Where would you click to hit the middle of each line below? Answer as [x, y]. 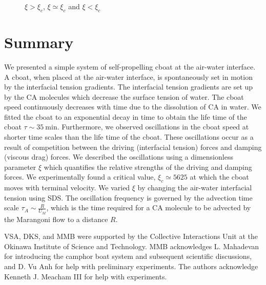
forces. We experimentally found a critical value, [80, 177]
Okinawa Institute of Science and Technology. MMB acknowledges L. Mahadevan [132, 246]
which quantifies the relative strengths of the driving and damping [148, 167]
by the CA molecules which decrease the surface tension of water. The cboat [124, 96]
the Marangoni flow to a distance [56, 219]
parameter [20, 167]
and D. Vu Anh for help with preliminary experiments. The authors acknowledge [131, 266]
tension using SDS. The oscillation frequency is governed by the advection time [128, 197]
